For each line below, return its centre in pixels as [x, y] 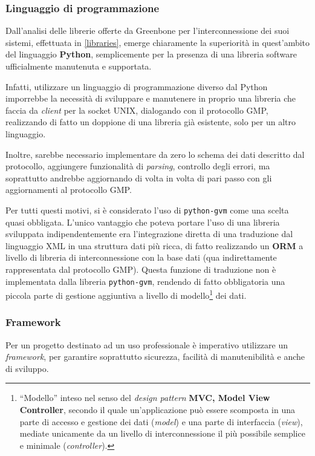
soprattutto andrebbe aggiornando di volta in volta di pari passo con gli [139, 178]
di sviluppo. [27, 368]
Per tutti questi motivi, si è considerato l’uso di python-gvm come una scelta [147, 210]
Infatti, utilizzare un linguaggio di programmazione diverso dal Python [137, 86]
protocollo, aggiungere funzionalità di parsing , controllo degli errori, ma [138, 166]
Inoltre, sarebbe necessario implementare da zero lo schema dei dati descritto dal [155, 154]
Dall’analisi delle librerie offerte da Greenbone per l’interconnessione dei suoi [148, 31]
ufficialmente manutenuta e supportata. [79, 66]
